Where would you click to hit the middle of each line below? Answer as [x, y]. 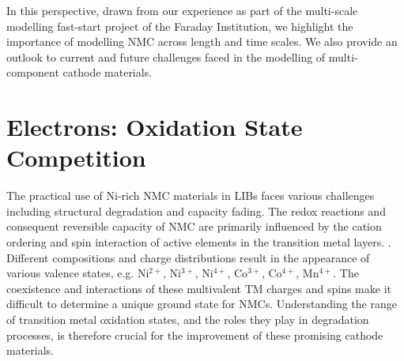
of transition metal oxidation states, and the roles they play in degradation [188, 320]
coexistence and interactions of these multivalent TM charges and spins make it [199, 288]
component [33, 72]
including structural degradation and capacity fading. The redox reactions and [196, 211]
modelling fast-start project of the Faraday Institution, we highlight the [180, 26]
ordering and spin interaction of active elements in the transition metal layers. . [199, 242]
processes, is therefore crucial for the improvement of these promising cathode [195, 335]
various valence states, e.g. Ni [78, 273]
